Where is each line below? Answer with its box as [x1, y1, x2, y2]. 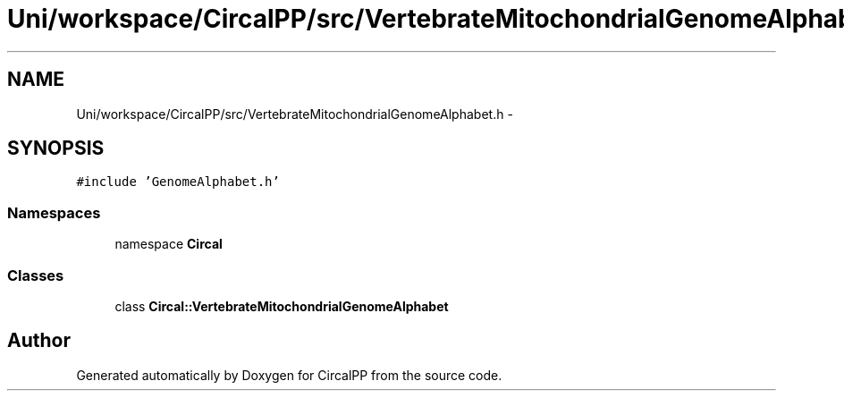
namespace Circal [114, 236, 223, 252]
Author [7, 329, 71, 352]
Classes [7, 266, 64, 284]
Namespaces [7, 203, 101, 222]
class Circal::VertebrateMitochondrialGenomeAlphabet [114, 298, 449, 314]
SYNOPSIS [7, 137, 105, 160]
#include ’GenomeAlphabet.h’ [76, 174, 280, 190]
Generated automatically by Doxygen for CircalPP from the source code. [76, 367, 502, 383]
